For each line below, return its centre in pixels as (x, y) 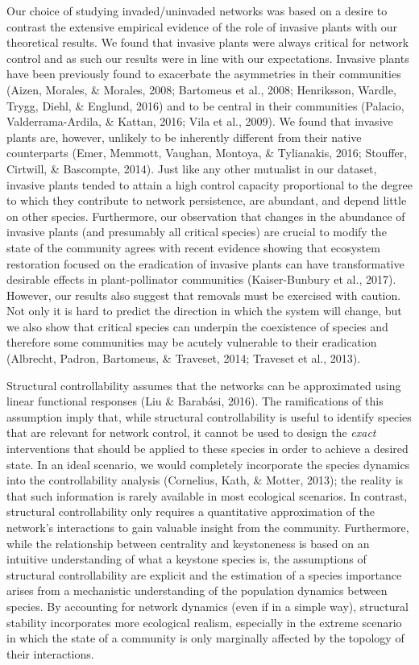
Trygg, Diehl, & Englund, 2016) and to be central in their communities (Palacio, (205, 105)
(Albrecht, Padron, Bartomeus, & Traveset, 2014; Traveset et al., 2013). (184, 358)
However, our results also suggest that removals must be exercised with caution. (204, 295)
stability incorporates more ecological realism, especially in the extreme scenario (204, 622)
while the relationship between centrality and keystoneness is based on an (188, 543)
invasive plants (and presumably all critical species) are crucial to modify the (197, 232)
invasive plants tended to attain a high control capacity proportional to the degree (209, 184)
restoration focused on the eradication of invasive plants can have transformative (205, 263)
